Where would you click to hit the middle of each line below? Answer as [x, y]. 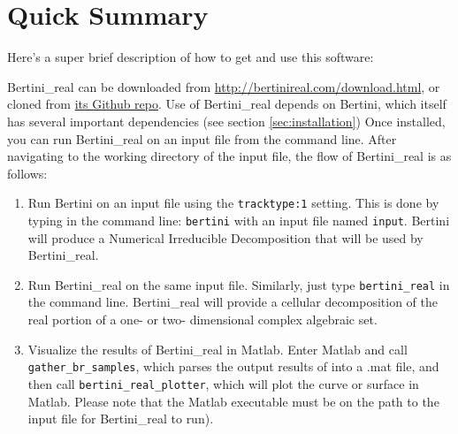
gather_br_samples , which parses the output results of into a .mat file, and [233, 366]
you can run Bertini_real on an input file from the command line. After [202, 138]
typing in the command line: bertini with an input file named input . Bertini [239, 220]
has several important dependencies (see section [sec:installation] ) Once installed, [226, 121]
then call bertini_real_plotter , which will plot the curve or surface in [223, 383]
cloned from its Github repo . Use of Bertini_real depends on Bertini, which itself [227, 104]
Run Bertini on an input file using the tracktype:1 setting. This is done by [233, 203]
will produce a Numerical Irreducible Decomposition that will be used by [225, 237]
